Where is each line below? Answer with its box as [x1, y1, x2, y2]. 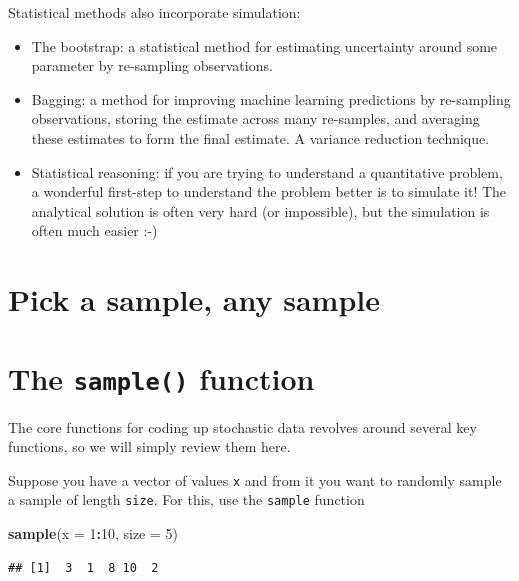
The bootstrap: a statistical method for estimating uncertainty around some [31, 35, 498, 56]
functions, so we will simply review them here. [8, 436, 291, 457]
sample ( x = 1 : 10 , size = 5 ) [8, 523, 179, 544]
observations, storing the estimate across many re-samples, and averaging [31, 108, 480, 129]
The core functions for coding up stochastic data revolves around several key [8, 416, 477, 437]
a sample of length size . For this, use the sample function [8, 489, 365, 510]
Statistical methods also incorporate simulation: [8, 2, 301, 22]
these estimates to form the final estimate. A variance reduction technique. [31, 127, 490, 148]
